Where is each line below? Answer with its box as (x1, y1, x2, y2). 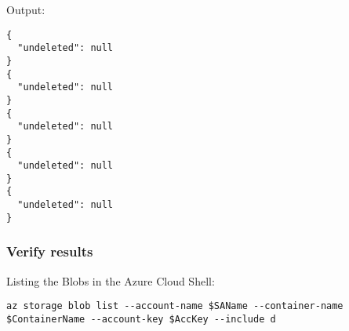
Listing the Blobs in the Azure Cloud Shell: (6, 272, 215, 289)
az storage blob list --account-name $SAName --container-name (6, 300, 344, 312)
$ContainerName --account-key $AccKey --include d (6, 313, 276, 325)
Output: (6, 2, 45, 17)
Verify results (6, 242, 93, 261)
